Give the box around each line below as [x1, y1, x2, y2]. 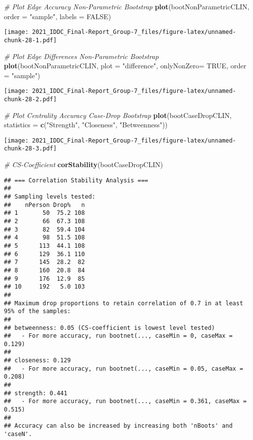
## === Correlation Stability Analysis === [4, 176, 148, 184]
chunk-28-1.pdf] [4, 36, 57, 44]
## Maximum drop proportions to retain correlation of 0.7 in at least [4, 299, 243, 307]
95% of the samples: [4, 308, 71, 315]
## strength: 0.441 [4, 389, 67, 397]
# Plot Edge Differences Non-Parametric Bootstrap [4, 51, 159, 61]
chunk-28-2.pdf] [4, 95, 57, 103]
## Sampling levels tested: [4, 193, 96, 200]
